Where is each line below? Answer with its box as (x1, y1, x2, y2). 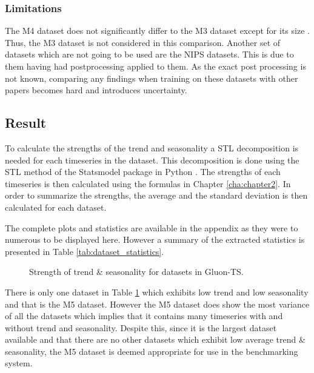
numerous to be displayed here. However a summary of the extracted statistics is (5, 233, 305, 246)
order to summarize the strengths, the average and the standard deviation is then (5, 189, 308, 202)
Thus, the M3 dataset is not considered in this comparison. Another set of (5, 36, 281, 48)
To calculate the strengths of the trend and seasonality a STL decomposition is (5, 141, 299, 154)
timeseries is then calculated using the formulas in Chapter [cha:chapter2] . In (5, 177, 291, 190)
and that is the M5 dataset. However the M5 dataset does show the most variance (5, 297, 310, 310)
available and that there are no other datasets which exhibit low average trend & (5, 333, 306, 346)
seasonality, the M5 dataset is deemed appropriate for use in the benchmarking (5, 345, 298, 357)
